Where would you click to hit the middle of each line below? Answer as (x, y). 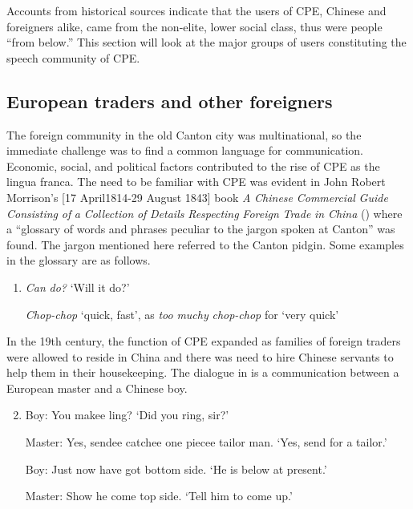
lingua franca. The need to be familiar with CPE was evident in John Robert (196, 182)
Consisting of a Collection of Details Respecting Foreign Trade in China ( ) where (204, 213)
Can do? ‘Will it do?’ (77, 287)
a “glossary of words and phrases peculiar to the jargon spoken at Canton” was (201, 229)
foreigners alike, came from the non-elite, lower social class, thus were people (194, 26)
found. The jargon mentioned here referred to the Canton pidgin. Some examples (205, 244)
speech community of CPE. (73, 57)
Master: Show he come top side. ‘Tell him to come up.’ (159, 496)
